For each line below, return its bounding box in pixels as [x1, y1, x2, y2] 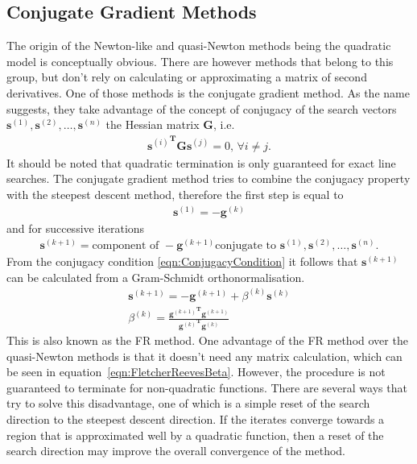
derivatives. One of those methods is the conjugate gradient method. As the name [6, 84, 410, 101]
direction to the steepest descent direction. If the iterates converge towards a [6, 411, 385, 428]
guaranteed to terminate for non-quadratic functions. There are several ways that [6, 379, 407, 396]
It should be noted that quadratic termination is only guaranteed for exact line [6, 154, 396, 171]
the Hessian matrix [105, 116, 200, 133]
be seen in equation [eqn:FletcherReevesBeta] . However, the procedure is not [6, 363, 386, 380]
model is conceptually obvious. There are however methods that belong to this [6, 52, 394, 69]
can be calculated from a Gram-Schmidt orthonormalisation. [6, 268, 305, 285]
